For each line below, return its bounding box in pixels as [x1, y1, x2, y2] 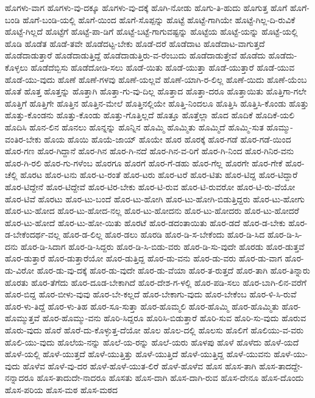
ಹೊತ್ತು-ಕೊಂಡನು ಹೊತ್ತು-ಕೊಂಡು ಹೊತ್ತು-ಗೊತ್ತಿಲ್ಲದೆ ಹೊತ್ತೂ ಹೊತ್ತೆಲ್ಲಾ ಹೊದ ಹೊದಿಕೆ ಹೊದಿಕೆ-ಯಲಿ [5, 108, 295, 121]
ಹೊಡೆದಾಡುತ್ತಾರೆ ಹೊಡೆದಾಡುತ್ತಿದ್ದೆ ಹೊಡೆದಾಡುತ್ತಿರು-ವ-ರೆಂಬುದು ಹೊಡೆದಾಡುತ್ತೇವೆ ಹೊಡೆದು [5, 49, 266, 62]
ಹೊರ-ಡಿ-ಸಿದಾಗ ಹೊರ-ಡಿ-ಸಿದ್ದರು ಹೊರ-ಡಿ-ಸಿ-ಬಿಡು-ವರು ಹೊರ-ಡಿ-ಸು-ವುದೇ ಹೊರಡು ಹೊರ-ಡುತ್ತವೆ [20, 240, 305, 252]
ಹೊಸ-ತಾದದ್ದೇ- [259, 359, 303, 372]
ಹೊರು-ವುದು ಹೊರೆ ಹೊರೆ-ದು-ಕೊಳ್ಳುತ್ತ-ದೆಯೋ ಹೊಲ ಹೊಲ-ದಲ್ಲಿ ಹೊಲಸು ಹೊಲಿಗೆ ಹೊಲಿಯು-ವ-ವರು [5, 324, 304, 336]
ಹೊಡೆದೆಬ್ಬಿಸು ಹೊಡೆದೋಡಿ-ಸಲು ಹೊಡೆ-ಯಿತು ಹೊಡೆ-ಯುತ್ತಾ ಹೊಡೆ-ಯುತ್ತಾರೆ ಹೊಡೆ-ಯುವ [30, 60, 295, 73]
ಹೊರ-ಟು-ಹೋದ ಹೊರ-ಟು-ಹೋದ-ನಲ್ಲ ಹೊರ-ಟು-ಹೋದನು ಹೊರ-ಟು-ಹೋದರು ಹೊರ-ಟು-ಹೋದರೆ [5, 204, 299, 217]
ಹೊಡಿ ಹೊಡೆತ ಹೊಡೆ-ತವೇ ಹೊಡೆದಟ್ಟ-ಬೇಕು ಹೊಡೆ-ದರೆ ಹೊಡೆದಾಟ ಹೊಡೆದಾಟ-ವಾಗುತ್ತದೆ [5, 37, 265, 49]
